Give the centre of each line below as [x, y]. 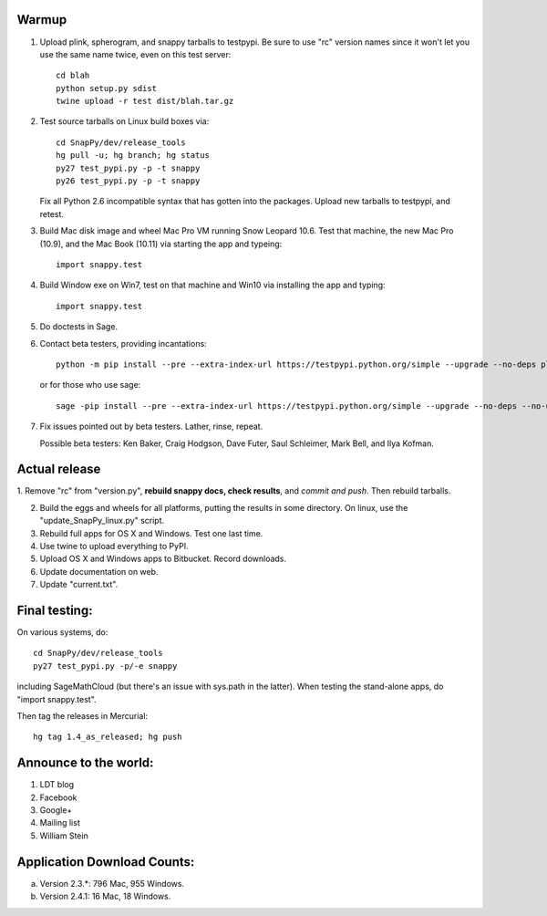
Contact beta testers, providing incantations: [123, 343]
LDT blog [57, 785]
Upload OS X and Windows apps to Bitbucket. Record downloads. [163, 559]
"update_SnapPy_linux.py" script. [102, 521]
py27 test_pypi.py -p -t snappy [128, 168]
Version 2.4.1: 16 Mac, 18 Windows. [105, 896]
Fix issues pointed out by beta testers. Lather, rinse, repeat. [151, 427]
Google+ [56, 810]
